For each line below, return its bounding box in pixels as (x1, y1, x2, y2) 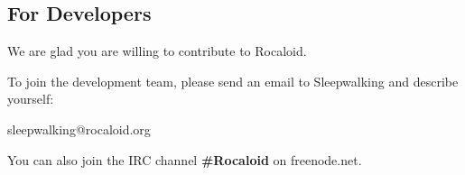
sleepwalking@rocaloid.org (7, 119, 151, 138)
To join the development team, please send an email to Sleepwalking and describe (7, 71, 459, 90)
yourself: (7, 89, 54, 108)
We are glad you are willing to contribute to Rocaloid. (7, 41, 307, 60)
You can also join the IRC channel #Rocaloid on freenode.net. (7, 150, 362, 169)
